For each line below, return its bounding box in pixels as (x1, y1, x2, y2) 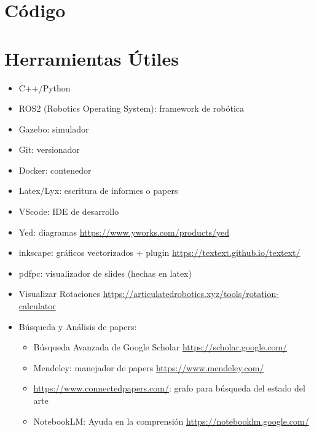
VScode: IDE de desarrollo (18, 205, 119, 218)
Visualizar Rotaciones (18, 287, 101, 300)
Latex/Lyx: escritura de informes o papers (18, 184, 178, 197)
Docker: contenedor (18, 163, 92, 176)
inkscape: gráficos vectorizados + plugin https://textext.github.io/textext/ (18, 246, 300, 259)
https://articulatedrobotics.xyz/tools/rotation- (103, 287, 279, 300)
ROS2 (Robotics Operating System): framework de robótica (18, 102, 245, 115)
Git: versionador (18, 143, 80, 156)
